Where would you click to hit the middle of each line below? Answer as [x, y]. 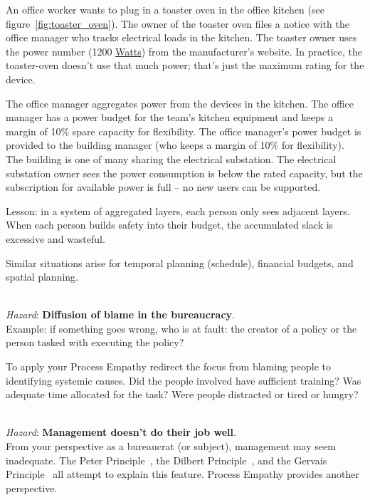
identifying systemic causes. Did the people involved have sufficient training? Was [184, 380]
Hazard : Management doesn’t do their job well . [121, 432]
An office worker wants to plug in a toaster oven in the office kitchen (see [165, 9]
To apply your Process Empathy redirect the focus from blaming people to [169, 366]
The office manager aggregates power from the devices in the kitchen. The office [180, 103]
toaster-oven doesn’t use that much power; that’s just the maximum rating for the [185, 65]
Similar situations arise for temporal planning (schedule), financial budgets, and [180, 262]
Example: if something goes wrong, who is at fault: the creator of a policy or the [181, 328]
